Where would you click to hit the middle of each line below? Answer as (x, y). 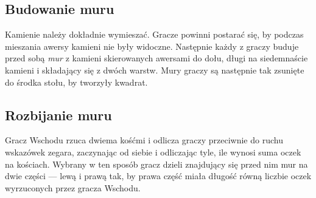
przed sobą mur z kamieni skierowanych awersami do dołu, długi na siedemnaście (156, 58)
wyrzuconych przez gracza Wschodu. (73, 187)
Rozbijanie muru (58, 114)
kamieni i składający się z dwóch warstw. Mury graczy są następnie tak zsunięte (155, 70)
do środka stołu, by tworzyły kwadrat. (76, 82)
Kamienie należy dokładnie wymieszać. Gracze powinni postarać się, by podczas (154, 34)
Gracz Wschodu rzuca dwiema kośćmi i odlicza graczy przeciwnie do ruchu (144, 140)
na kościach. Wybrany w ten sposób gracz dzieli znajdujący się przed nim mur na (156, 164)
